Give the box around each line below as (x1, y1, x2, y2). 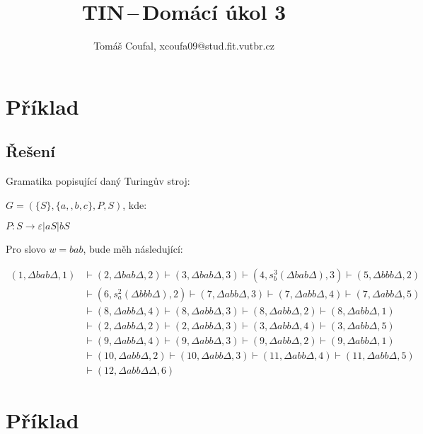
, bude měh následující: (83, 241, 183, 256)
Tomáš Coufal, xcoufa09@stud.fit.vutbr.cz (93, 38, 274, 53)
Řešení (6, 140, 55, 162)
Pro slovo (6, 241, 46, 256)
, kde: (122, 197, 147, 212)
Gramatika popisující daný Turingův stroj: (6, 173, 190, 188)
